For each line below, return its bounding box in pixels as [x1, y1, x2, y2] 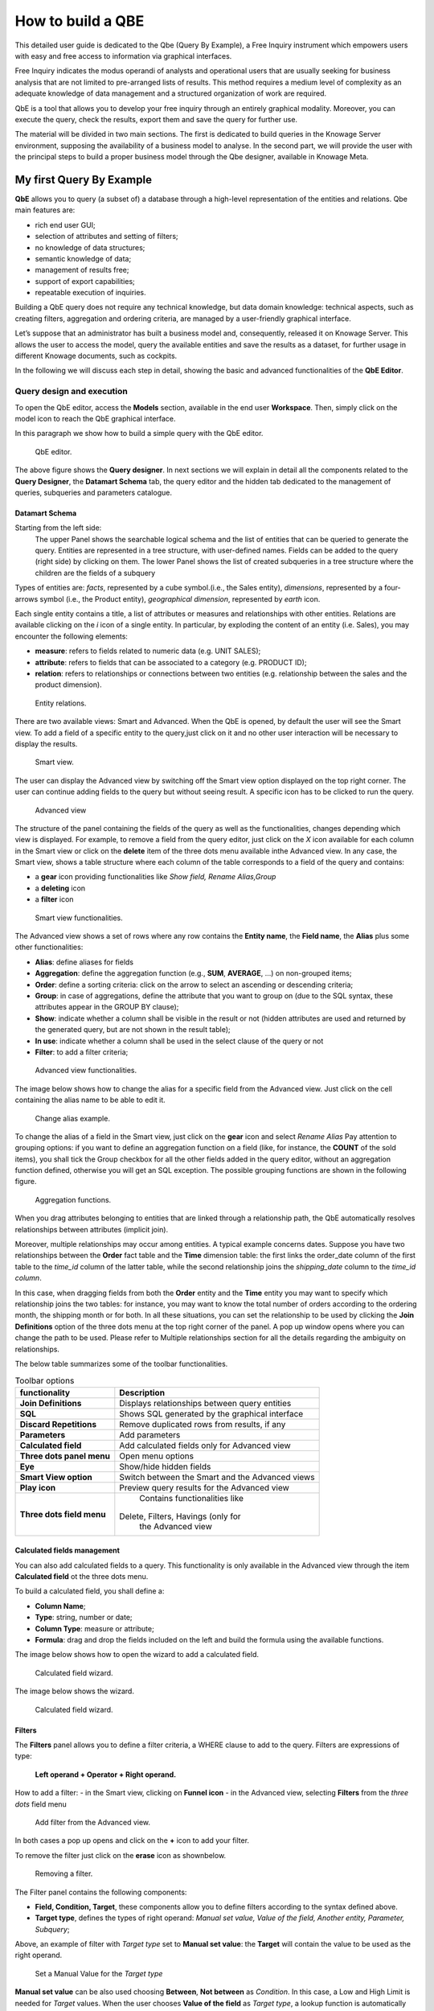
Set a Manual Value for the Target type [35, 1968, 163, 1978]
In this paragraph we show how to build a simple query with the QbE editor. [14, 429, 264, 438]
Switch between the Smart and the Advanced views [119, 1471, 315, 1483]
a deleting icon [35, 883, 86, 893]
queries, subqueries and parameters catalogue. [14, 487, 173, 497]
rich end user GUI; [35, 220, 96, 229]
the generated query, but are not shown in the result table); [35, 1025, 231, 1034]
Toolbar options [14, 1375, 75, 1386]
